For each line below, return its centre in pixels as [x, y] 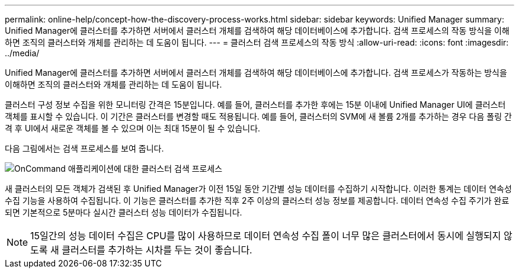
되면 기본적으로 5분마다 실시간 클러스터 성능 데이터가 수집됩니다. [124, 212]
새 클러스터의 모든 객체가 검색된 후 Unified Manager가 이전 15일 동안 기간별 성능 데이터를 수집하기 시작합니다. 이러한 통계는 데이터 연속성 [258, 189]
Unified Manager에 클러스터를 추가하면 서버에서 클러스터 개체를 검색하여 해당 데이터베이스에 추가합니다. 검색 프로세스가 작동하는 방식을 [256, 73]
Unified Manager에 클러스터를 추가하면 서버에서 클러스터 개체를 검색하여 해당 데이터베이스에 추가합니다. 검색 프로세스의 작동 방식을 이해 [257, 30]
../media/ [22, 53]
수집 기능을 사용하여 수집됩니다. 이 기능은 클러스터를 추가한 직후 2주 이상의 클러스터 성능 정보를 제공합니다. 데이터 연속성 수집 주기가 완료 [257, 200]
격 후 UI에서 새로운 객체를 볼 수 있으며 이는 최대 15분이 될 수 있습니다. [133, 128]
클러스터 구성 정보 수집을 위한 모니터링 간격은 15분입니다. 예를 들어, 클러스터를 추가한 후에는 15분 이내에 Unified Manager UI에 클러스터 [255, 105]
